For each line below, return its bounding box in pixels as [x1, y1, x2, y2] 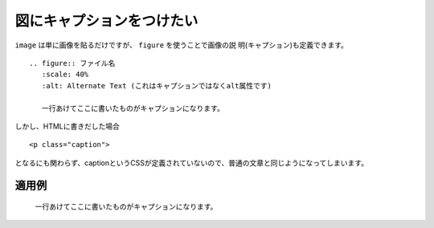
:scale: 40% [41, 70, 89, 79]
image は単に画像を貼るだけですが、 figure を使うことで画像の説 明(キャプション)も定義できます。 [14, 40, 349, 50]
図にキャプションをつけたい [14, 12, 199, 30]
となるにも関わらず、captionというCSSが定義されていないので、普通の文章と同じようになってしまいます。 [14, 157, 369, 168]
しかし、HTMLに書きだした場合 [14, 121, 121, 131]
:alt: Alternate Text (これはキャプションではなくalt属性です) [41, 81, 272, 90]
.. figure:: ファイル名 [29, 59, 116, 67]
